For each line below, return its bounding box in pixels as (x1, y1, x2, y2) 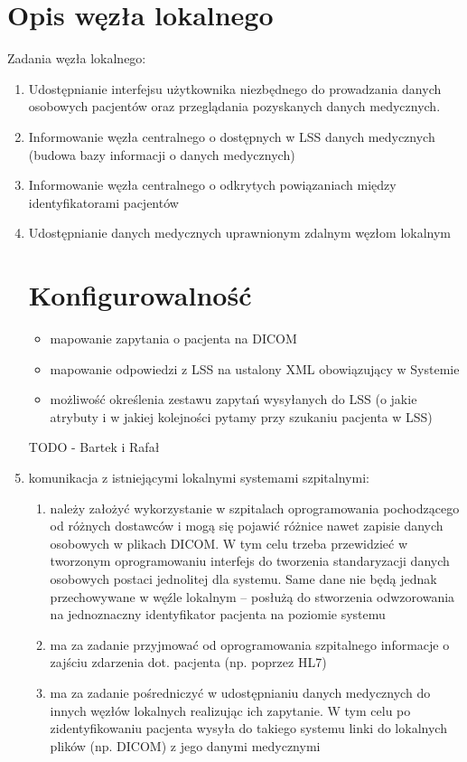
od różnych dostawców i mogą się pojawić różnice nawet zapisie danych (50, 516, 444, 535)
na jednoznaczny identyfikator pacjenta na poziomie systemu (50, 605, 386, 624)
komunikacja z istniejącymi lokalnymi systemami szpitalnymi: (28, 467, 369, 486)
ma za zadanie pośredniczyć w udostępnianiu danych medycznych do (50, 682, 431, 701)
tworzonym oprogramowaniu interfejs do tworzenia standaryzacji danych (50, 551, 450, 570)
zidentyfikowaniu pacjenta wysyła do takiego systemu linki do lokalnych (50, 719, 447, 738)
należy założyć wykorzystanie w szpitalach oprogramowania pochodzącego (50, 498, 460, 517)
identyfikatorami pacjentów (28, 193, 179, 212)
